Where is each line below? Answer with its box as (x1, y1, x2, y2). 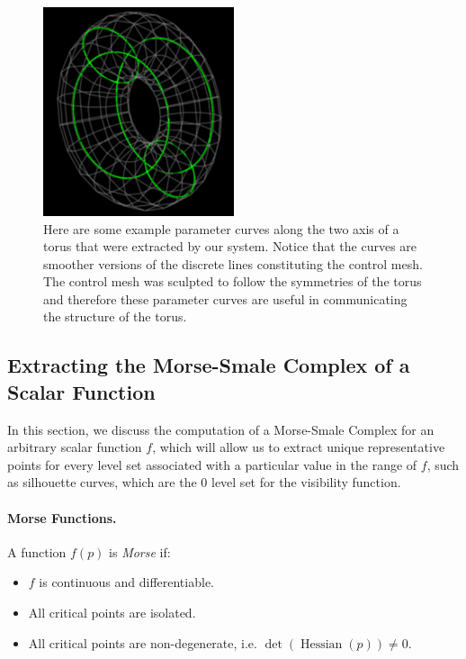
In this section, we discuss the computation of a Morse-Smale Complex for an (7, 420, 435, 438)
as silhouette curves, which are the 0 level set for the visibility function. (7, 473, 401, 492)
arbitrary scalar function (7, 438, 142, 456)
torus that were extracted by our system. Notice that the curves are (43, 237, 417, 256)
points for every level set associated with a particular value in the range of (7, 455, 417, 474)
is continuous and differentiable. (39, 573, 214, 591)
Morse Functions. (7, 508, 117, 527)
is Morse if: (109, 542, 171, 561)
